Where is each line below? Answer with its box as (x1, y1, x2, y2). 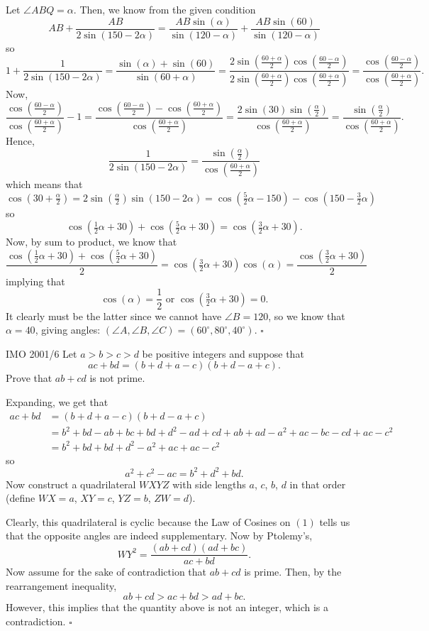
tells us (319, 514, 350, 529)
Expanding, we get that (6, 394, 108, 409)
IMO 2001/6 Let (6, 346, 77, 361)
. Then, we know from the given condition (73, 2, 256, 16)
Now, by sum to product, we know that (6, 234, 177, 249)
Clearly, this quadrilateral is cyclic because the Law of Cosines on (6, 514, 291, 529)
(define (6, 490, 35, 505)
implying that (6, 273, 65, 288)
